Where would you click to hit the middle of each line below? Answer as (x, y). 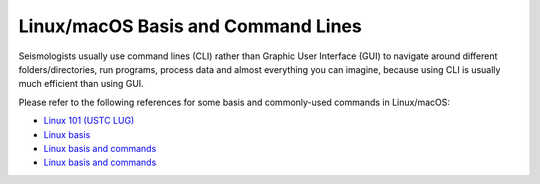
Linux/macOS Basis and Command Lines (190, 26)
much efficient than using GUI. (81, 84)
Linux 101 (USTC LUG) (89, 121)
